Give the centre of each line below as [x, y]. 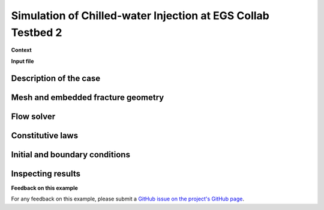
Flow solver [33, 116]
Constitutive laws [44, 136]
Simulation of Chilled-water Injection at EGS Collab [140, 16]
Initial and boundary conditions [70, 155]
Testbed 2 [37, 32]
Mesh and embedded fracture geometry [88, 97]
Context [22, 50]
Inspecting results [46, 174]
